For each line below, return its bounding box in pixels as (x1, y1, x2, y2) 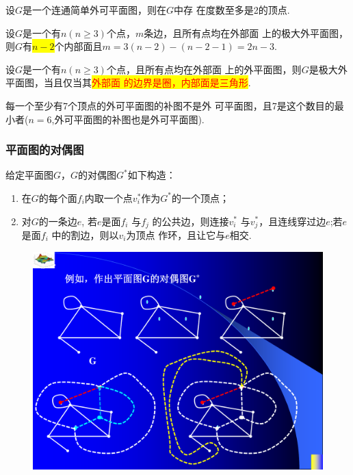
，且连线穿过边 (259, 214, 326, 228)
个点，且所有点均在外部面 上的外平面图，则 (106, 62, 302, 76)
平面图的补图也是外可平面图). (73, 112, 205, 126)
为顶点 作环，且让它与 (126, 228, 226, 242)
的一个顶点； (172, 190, 230, 205)
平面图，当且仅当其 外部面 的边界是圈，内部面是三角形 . (5, 75, 251, 90)
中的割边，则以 (51, 228, 119, 242)
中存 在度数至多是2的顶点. (174, 3, 290, 16)
